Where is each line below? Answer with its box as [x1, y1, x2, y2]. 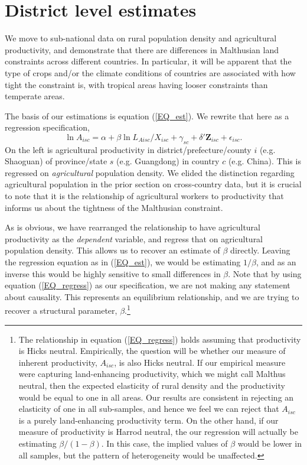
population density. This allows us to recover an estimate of [5, 244, 220, 256]
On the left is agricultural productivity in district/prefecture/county [5, 143, 252, 155]
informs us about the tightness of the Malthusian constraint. [5, 201, 223, 213]
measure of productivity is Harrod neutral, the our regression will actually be [18, 425, 298, 438]
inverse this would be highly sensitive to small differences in [5, 267, 221, 279]
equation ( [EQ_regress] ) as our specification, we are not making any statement [5, 279, 290, 291]
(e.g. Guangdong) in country [116, 155, 220, 167]
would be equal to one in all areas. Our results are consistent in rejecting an [18, 391, 294, 403]
